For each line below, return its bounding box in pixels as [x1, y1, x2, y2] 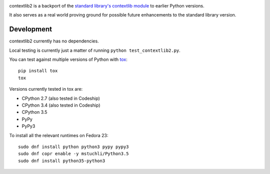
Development [9, 25, 52, 33]
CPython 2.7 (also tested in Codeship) [21, 95, 100, 101]
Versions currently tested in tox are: [9, 86, 83, 92]
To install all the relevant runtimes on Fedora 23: [9, 132, 108, 138]
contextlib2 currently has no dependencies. [9, 38, 99, 44]
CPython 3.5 [21, 109, 47, 115]
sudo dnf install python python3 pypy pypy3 [18, 144, 129, 150]
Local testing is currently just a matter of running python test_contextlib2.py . [9, 47, 181, 53]
